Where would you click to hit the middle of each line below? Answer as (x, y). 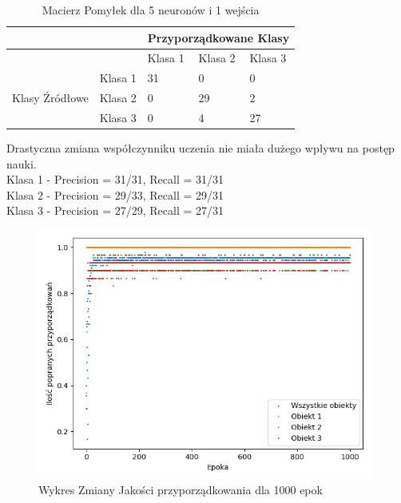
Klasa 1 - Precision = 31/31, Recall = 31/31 (115, 179)
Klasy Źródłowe (50, 98)
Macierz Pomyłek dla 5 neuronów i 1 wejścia (151, 10)
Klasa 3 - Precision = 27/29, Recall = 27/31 (115, 210)
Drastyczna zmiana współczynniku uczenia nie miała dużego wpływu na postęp (200, 148)
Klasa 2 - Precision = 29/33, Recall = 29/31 (115, 194)
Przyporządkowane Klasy (218, 37)
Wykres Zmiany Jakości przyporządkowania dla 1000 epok (181, 490)
